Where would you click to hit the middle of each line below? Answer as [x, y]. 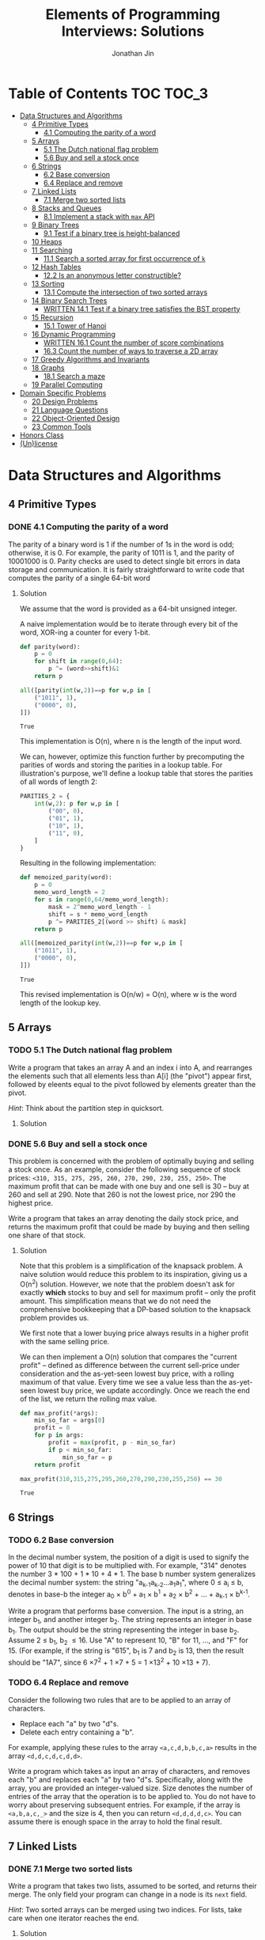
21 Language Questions [70, 410]
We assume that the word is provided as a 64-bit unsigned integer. [128, 608]
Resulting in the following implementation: [88, 863]
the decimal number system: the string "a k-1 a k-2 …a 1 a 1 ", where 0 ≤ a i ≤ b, [126, 1583]
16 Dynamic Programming [74, 334]
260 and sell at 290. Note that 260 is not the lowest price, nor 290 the [122, 1194]
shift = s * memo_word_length [98, 914]
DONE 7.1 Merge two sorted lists [70, 1869]
